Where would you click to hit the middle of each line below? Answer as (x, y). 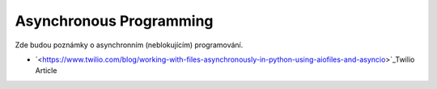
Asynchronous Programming (114, 21)
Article (46, 71)
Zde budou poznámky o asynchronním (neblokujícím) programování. (129, 45)
